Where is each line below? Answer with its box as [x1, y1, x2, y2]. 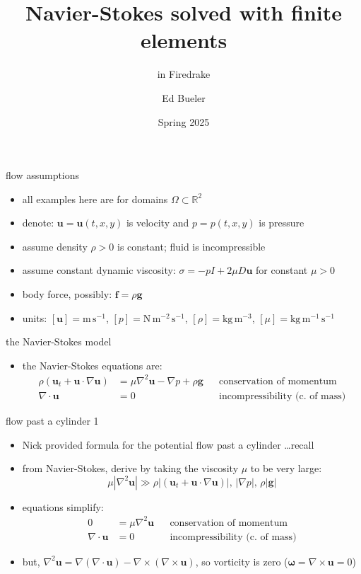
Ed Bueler [162, 90, 206, 105]
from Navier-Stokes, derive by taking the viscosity [22, 461, 239, 476]
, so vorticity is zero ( [195, 553, 288, 568]
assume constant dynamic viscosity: [22, 263, 176, 277]
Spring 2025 [158, 114, 210, 129]
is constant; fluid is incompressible [117, 239, 266, 253]
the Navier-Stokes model [6, 334, 112, 349]
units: [22, 310, 47, 325]
